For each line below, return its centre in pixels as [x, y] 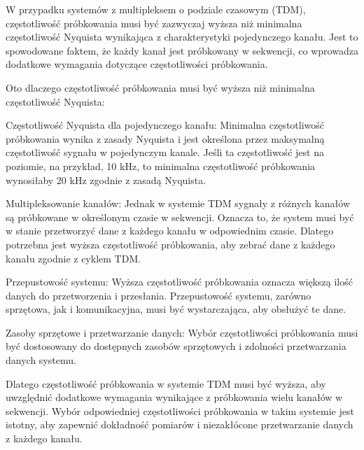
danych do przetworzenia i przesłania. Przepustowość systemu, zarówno [159, 295]
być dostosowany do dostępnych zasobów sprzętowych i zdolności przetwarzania [176, 346]
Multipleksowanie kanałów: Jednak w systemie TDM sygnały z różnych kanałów [178, 203]
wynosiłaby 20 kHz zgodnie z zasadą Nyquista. [106, 180]
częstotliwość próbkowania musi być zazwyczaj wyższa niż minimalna [154, 23]
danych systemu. [41, 360]
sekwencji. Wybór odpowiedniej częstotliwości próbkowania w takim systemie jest [180, 410]
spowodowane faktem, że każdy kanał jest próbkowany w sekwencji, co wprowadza [182, 50]
